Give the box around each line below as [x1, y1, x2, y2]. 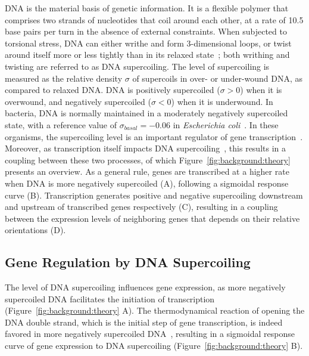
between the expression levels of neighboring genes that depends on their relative [5, 212, 300, 224]
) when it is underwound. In [171, 95, 273, 107]
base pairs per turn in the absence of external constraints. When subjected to [5, 25, 287, 38]
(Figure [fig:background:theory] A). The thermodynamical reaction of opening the [5, 304, 305, 317]
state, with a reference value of [5, 118, 117, 131]
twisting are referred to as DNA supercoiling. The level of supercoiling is [5, 60, 270, 72]
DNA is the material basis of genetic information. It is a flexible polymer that [5, 2, 289, 14]
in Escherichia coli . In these [173, 118, 279, 131]
